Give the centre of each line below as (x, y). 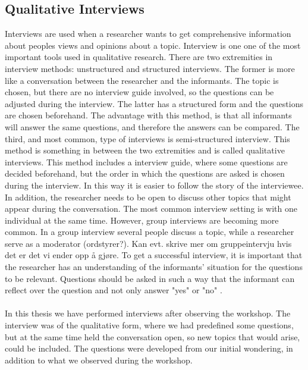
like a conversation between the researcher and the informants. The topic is (142, 80)
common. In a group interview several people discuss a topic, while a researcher (150, 232)
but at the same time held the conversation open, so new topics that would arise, (153, 336)
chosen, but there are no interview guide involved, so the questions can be (139, 92)
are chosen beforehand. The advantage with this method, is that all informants (148, 115)
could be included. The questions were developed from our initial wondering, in (149, 348)
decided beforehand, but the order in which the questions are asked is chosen (145, 173)
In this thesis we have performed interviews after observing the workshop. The (148, 313)
